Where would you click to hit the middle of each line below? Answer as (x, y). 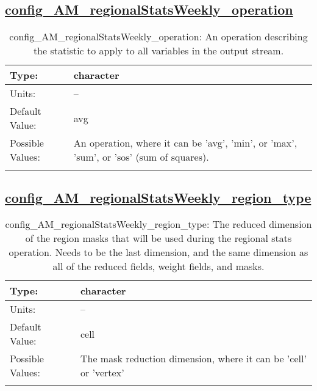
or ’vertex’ (102, 373)
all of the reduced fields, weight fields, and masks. (158, 266)
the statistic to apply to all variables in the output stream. (158, 51)
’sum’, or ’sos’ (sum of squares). (141, 157)
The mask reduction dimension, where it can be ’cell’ (193, 359)
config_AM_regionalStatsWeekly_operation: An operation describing (158, 37)
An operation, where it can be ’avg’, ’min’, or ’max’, (185, 143)
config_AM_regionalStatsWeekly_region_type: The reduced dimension (158, 224)
